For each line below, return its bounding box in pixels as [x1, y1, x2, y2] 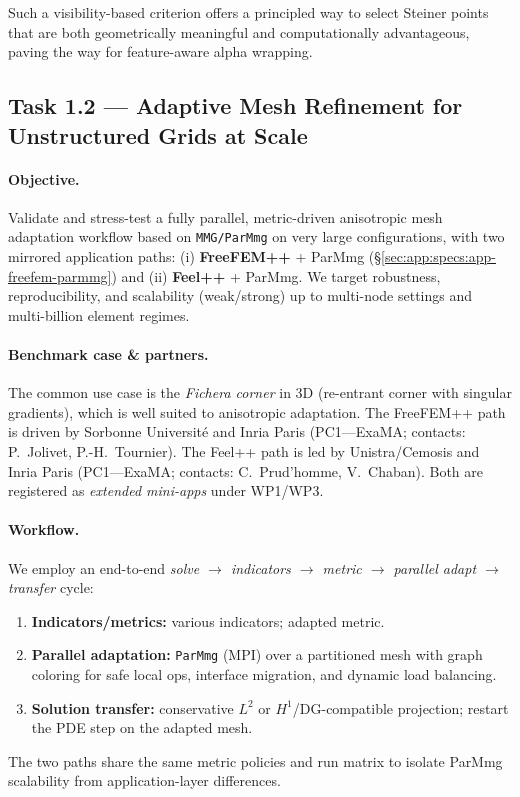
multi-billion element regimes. [8, 304, 190, 325]
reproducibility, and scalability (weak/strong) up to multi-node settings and [8, 285, 473, 306]
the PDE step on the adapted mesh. [31, 717, 253, 738]
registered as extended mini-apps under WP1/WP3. [8, 480, 324, 501]
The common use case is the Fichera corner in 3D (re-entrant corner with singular [8, 382, 512, 403]
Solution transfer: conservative [31, 697, 234, 718]
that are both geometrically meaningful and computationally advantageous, [8, 21, 470, 42]
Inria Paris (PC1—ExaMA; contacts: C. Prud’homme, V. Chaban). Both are [8, 460, 483, 481]
